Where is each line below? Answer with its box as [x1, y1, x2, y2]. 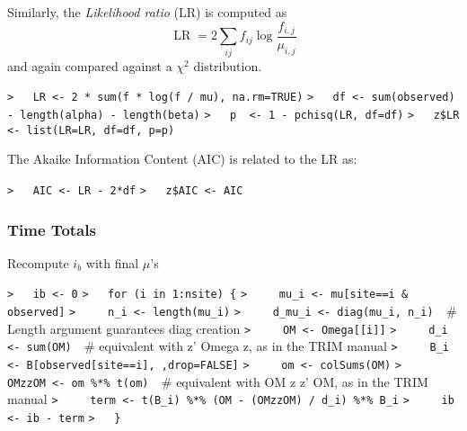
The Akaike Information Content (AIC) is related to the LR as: [7, 149, 357, 168]
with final [85, 253, 139, 272]
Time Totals [7, 218, 96, 240]
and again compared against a [7, 56, 172, 75]
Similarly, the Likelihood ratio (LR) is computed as [7, 3, 287, 21]
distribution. [193, 56, 262, 75]
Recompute [7, 253, 69, 272]
